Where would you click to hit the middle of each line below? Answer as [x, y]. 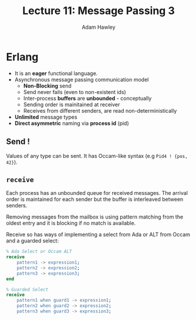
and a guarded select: [33, 241]
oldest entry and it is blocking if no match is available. [71, 223]
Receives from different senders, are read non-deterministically [100, 110]
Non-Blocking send [47, 86]
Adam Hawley [99, 27]
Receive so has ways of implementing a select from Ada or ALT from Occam [98, 235]
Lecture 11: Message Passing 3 [99, 11]
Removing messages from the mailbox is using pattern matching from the [95, 217]
